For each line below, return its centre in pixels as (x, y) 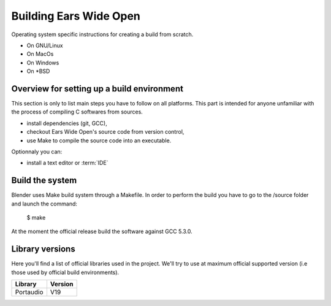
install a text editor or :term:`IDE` (67, 163)
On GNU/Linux (45, 45)
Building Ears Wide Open (76, 16)
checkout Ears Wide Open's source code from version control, (105, 132)
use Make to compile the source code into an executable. (99, 140)
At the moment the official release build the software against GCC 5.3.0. (102, 231)
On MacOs (40, 54)
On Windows (43, 63)
